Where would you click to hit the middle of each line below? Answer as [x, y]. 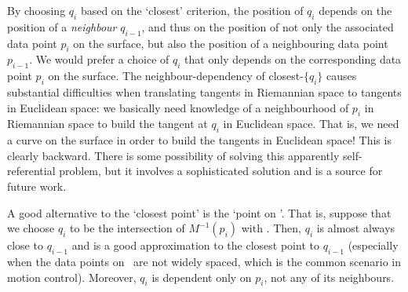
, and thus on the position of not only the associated [268, 26]
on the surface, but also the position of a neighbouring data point [231, 43]
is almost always [356, 228]
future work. [37, 186]
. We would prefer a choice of [99, 59]
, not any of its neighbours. [329, 277]
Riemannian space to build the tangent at [107, 124]
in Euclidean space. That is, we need [311, 124]
